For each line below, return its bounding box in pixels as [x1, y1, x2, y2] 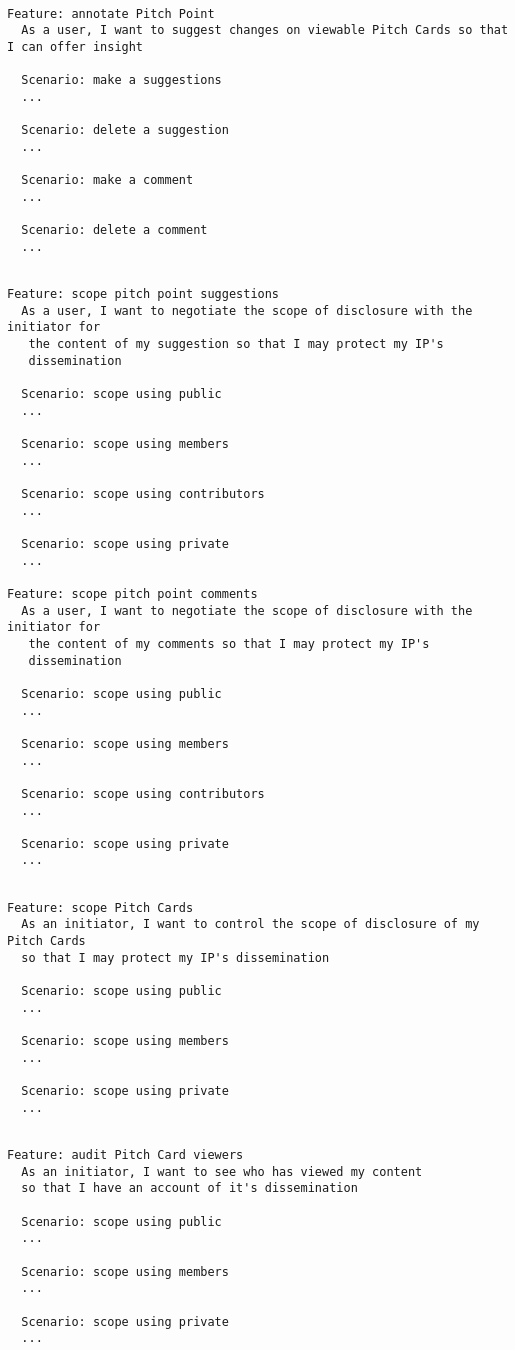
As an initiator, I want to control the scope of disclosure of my [21, 917, 480, 932]
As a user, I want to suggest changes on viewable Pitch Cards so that [21, 23, 509, 38]
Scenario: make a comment [21, 173, 194, 188]
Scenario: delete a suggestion [21, 123, 229, 138]
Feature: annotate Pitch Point [7, 6, 215, 21]
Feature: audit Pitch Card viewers [7, 1147, 244, 1162]
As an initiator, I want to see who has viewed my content [21, 1164, 423, 1179]
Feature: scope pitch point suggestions [7, 287, 280, 302]
